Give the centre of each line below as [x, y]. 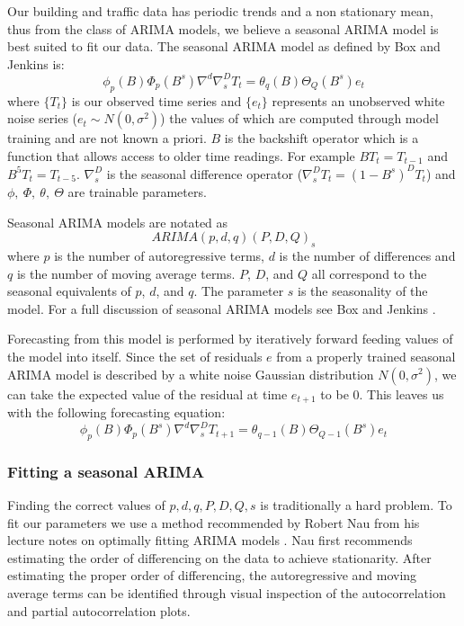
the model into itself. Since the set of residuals [135, 356]
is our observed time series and [156, 100]
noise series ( [43, 118]
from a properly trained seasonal [366, 356]
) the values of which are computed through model [299, 118]
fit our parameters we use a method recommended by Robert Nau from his [214, 522]
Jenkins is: [36, 63]
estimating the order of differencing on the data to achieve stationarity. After [219, 557]
